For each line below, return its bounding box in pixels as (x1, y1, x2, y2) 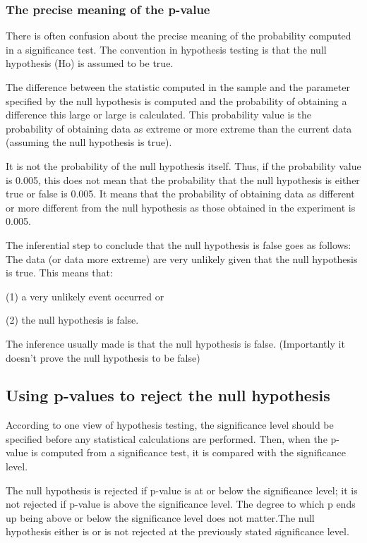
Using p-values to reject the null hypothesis (6, 384, 330, 406)
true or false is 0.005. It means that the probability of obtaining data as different (6, 186, 355, 201)
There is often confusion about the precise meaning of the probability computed (6, 28, 351, 43)
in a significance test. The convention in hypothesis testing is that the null (6, 42, 327, 56)
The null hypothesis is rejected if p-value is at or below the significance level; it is (6, 482, 358, 497)
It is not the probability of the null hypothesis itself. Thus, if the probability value (6, 158, 361, 173)
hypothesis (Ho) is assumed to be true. (6, 56, 174, 71)
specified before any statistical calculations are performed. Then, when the (6, 431, 327, 446)
